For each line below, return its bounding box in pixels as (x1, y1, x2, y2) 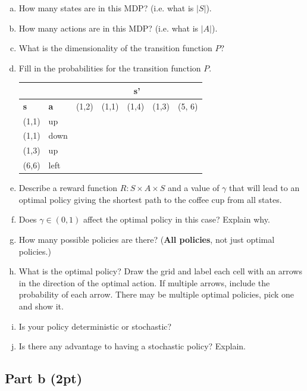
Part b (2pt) (5, 369, 83, 387)
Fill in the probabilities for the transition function (18, 61, 201, 74)
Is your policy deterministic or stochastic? (18, 320, 172, 332)
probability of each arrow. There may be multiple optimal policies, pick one (18, 288, 295, 301)
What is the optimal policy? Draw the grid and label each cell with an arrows (18, 265, 302, 277)
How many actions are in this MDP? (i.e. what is (18, 21, 199, 34)
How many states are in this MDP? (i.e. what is (18, 2, 194, 14)
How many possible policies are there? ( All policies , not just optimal (18, 233, 275, 245)
